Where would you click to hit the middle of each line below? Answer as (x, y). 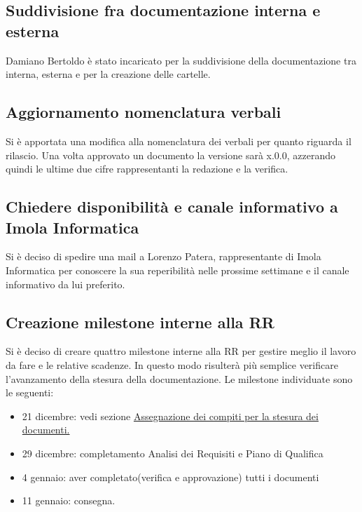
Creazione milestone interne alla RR (140, 322)
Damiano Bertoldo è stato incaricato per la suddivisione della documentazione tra (181, 60)
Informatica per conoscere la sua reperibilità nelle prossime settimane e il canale (177, 270)
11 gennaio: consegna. (69, 500)
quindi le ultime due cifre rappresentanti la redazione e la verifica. (147, 169)
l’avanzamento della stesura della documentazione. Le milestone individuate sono (179, 378)
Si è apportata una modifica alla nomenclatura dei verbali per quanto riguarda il (179, 141)
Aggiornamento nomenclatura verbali (144, 112)
